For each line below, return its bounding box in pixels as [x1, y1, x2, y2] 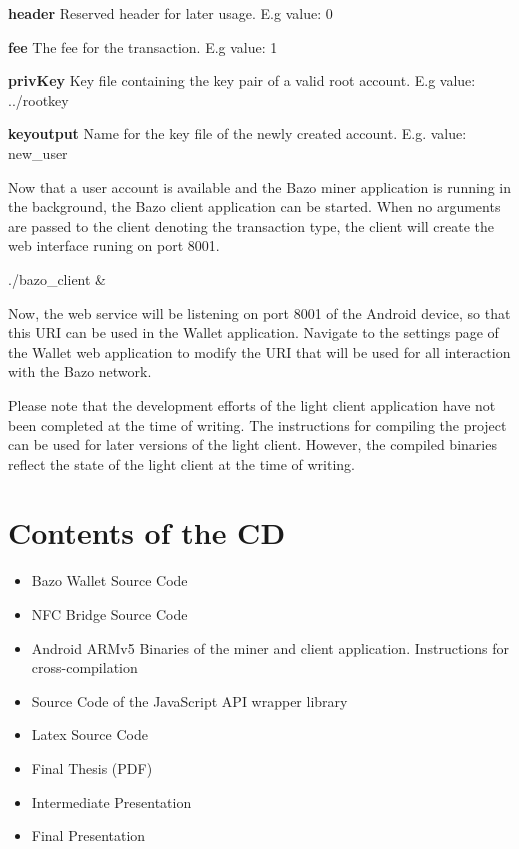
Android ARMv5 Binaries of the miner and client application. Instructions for [31, 637, 510, 658]
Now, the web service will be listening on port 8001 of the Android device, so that [8, 302, 511, 323]
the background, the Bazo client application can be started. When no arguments [8, 196, 501, 217]
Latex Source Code [31, 724, 148, 745]
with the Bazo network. [8, 361, 152, 382]
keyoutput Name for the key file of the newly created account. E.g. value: [8, 123, 467, 144]
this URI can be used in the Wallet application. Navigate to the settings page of [8, 322, 499, 343]
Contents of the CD [8, 512, 286, 553]
